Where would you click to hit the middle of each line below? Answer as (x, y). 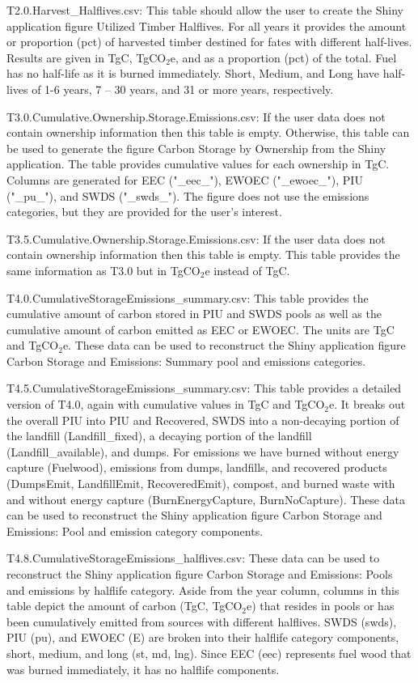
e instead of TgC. (247, 270)
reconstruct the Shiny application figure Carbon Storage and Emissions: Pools (200, 574)
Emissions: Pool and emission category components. (135, 530)
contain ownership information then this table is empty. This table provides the (203, 255)
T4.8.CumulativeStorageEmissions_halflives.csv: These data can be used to (193, 558)
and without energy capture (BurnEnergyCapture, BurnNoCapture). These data (206, 499)
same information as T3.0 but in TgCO (103, 270)
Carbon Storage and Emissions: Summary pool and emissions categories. (186, 361)
